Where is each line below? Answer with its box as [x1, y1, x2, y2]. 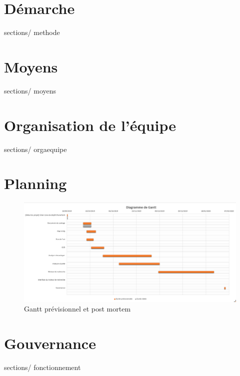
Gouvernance [4, 332, 96, 353]
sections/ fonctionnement [4, 361, 81, 372]
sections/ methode [4, 27, 60, 37]
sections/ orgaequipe [4, 143, 67, 154]
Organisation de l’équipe [4, 114, 176, 135]
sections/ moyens [4, 85, 56, 95]
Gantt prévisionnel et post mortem [24, 303, 131, 314]
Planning [4, 173, 67, 193]
